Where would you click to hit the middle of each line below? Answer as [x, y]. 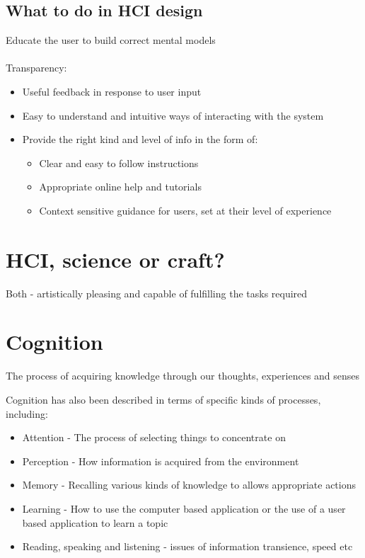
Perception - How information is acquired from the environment [161, 461]
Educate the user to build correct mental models [111, 40]
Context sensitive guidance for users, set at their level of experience [185, 210]
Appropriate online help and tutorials [120, 187]
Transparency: [36, 68]
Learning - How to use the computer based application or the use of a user [184, 508]
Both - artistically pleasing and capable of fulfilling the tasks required [157, 293]
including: [27, 413]
